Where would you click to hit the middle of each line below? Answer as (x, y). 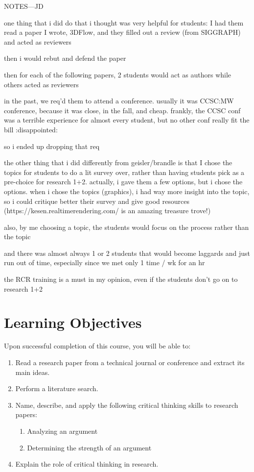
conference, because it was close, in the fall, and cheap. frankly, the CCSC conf (122, 110)
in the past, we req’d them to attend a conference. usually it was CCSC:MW (119, 101)
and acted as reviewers (38, 41)
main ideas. (33, 372)
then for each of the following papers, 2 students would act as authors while (118, 74)
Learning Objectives (73, 322)
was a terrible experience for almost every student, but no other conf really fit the (127, 120)
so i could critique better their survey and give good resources (97, 201)
